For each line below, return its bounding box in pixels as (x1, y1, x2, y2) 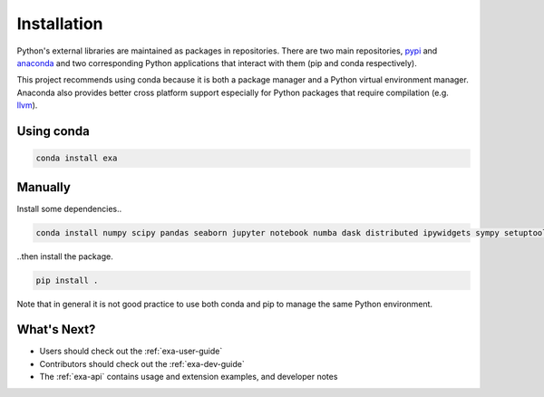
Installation (16, 14, 103, 34)
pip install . (35, 275, 99, 286)
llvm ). (16, 100, 38, 111)
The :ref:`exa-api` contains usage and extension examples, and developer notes (39, 372, 338, 382)
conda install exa (35, 153, 118, 163)
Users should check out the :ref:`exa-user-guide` (39, 345, 223, 357)
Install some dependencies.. (16, 203, 122, 214)
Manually (16, 179, 72, 195)
